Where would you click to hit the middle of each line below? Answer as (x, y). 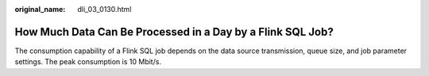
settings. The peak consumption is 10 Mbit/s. (88, 62)
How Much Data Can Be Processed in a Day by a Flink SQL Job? (174, 32)
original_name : (40, 9)
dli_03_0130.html (104, 9)
